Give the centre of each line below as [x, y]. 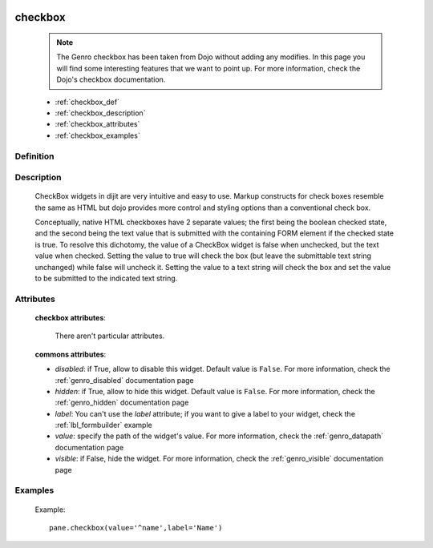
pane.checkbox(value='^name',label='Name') [136, 528]
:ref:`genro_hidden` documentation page [122, 403]
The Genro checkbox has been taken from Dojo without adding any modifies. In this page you [211, 57]
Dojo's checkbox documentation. [111, 79]
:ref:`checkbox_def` [87, 102]
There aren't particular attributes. [110, 336]
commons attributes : [71, 354]
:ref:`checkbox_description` [100, 113]
